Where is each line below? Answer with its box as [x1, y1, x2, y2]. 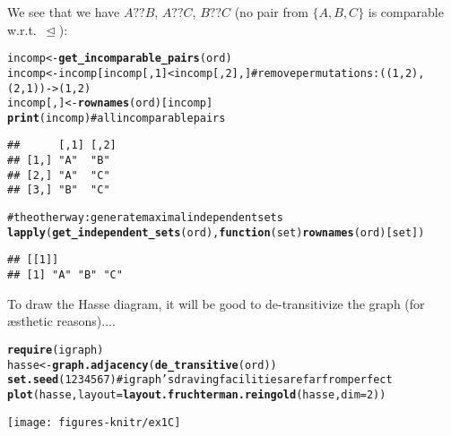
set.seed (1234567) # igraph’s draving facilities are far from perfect [7, 373, 393, 387]
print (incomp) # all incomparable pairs [7, 111, 226, 124]
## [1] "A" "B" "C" [7, 269, 123, 282]
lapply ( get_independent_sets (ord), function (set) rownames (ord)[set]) [7, 226, 425, 239]
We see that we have [7, 3, 120, 21]
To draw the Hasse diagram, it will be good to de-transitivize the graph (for [7, 294, 425, 312]
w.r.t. [7, 20, 37, 38]
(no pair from [234, 3, 308, 21]
